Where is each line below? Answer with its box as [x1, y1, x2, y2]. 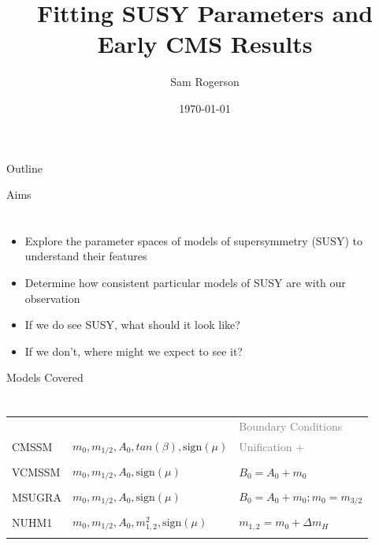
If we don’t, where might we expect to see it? [24, 342, 243, 359]
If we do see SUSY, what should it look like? [24, 316, 240, 333]
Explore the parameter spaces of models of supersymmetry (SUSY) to [24, 232, 362, 248]
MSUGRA [12, 488, 61, 505]
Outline [6, 159, 43, 176]
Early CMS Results [97, 28, 313, 60]
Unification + [239, 438, 305, 454]
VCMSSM [12, 463, 61, 480]
